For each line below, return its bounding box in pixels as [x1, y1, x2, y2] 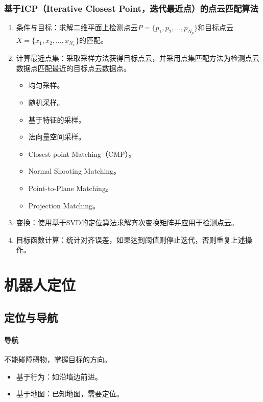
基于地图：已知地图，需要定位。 [16, 388, 124, 399]
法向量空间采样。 [28, 131, 86, 142]
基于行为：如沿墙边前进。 [16, 371, 102, 382]
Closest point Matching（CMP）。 [28, 148, 136, 159]
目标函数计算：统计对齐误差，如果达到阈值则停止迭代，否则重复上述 [16, 234, 245, 245]
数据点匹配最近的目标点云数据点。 [16, 62, 131, 73]
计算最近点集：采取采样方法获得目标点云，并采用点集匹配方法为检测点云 [16, 53, 259, 63]
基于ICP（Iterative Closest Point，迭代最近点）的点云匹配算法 [4, 2, 258, 14]
